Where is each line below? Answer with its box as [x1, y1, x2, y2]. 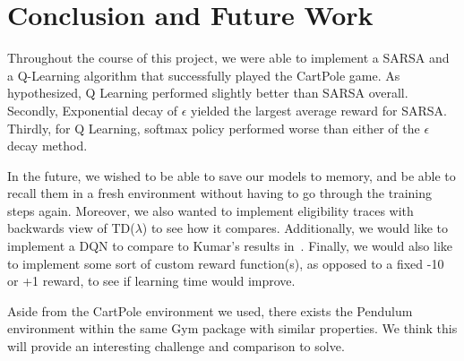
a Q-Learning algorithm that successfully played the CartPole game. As [7, 65, 400, 84]
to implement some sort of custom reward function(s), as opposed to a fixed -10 [7, 254, 444, 272]
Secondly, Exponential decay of [7, 100, 178, 119]
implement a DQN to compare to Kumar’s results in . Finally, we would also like [7, 236, 453, 255]
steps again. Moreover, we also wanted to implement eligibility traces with [7, 201, 414, 219]
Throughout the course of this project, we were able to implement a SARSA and [7, 48, 450, 67]
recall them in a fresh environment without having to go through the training [7, 184, 432, 202]
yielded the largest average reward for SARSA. [191, 100, 447, 119]
